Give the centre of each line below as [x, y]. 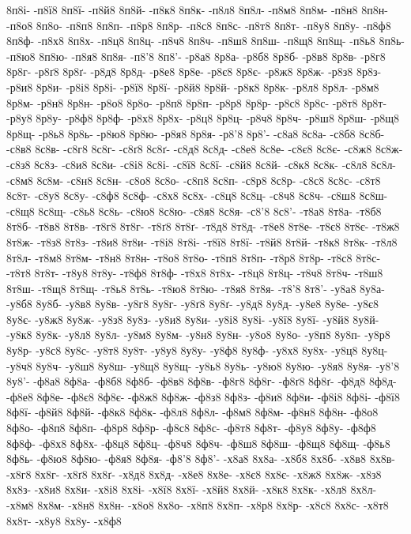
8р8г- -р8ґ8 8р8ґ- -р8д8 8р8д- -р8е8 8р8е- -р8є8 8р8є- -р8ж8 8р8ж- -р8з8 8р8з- [194, 71]
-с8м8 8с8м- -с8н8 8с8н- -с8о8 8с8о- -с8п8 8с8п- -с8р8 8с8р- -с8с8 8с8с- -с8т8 [194, 180]
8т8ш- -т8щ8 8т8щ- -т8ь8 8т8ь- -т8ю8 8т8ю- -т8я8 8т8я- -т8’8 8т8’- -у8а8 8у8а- [196, 288]
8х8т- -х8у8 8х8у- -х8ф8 [64, 520]
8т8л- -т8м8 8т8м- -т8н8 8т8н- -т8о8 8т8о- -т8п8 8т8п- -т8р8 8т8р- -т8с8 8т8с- [194, 257]
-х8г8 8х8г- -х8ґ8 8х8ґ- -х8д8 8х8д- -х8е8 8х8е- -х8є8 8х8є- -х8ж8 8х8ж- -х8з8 [194, 474]
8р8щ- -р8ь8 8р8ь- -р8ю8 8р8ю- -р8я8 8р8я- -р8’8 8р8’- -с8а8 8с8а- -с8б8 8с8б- [196, 133]
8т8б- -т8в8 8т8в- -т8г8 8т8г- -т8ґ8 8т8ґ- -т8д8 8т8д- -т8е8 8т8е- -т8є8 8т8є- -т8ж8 [203, 226]
